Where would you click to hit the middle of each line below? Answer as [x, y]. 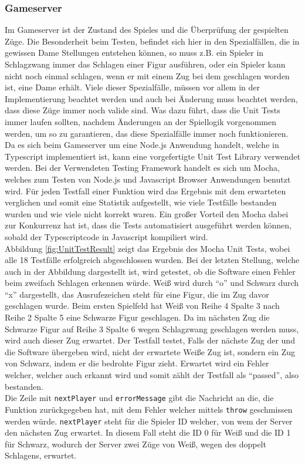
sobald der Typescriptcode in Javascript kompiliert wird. [106, 236]
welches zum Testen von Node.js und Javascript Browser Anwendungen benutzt [148, 179]
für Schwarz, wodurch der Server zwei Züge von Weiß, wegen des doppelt [135, 444]
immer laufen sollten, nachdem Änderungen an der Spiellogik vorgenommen [141, 121]
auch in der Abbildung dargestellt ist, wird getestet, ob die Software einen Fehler [150, 271]
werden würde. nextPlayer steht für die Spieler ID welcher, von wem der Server [149, 421]
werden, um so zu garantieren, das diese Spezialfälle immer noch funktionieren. [147, 133]
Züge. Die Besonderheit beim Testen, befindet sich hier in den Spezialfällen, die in [152, 41]
